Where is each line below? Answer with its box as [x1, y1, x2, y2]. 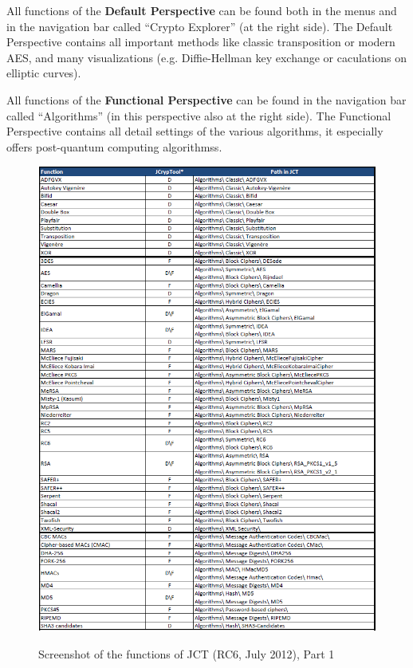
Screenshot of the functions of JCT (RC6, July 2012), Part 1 [38, 646, 335, 662]
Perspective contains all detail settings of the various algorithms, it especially [6, 123, 383, 139]
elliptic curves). [6, 65, 81, 81]
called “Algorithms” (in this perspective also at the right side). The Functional [6, 107, 391, 124]
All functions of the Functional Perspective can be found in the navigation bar [6, 91, 407, 108]
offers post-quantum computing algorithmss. [6, 138, 222, 155]
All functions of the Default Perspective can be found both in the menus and [6, 2, 397, 18]
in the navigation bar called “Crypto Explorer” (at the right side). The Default [6, 18, 393, 34]
